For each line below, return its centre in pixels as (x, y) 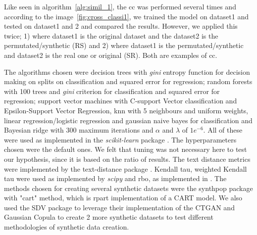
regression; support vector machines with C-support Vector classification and (121, 101)
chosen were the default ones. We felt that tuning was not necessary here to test (126, 149)
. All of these (223, 130)
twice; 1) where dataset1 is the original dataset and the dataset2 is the (111, 35)
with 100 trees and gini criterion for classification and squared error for (112, 91)
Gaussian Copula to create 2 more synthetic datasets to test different (109, 217)
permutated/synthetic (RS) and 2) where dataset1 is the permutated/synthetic (124, 45)
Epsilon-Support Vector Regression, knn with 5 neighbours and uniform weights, (126, 110)
